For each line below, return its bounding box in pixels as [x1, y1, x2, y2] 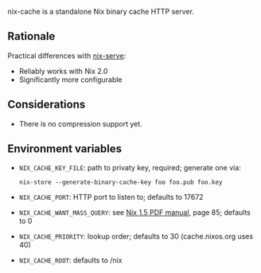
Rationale [7, 29, 56, 43]
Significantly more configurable [18, 75, 123, 84]
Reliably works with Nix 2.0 [18, 66, 108, 76]
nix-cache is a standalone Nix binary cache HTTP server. [7, 7, 194, 16]
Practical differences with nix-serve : [7, 51, 127, 60]
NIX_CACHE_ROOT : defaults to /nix [18, 255, 123, 265]
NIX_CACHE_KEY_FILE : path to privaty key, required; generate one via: [18, 163, 242, 173]
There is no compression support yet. [18, 119, 142, 128]
